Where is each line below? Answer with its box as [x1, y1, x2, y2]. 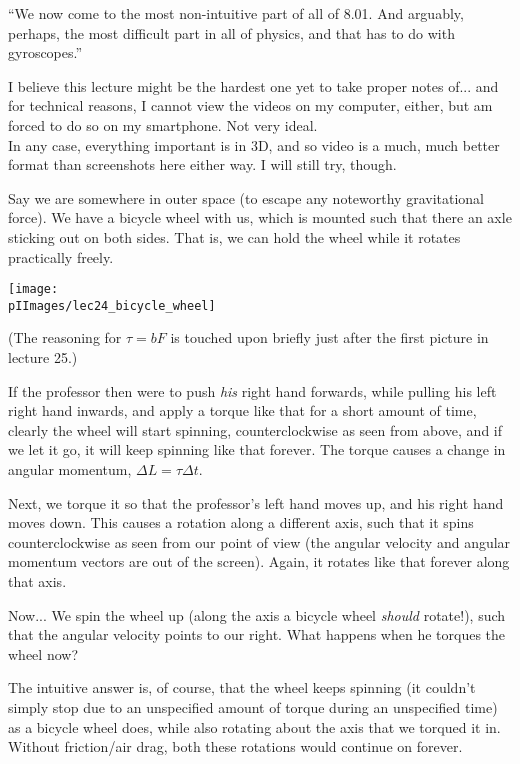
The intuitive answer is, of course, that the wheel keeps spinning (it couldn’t [8, 677, 476, 698]
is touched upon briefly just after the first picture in [170, 327, 489, 348]
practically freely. [8, 246, 114, 267]
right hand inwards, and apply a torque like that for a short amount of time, [8, 400, 477, 421]
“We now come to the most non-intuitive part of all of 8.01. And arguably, [8, 3, 464, 23]
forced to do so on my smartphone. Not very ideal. [8, 114, 318, 135]
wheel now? [8, 643, 78, 664]
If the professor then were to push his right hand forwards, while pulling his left [8, 380, 497, 401]
